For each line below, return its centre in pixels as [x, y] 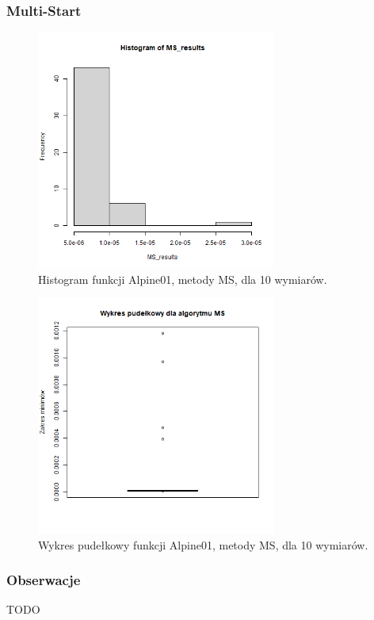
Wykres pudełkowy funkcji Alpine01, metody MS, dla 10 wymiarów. [203, 544]
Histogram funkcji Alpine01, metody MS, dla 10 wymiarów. [183, 279]
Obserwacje [44, 580]
